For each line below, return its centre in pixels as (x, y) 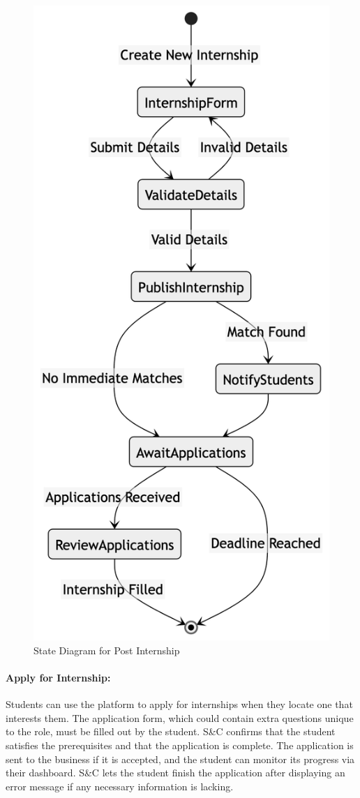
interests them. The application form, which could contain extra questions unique (180, 717)
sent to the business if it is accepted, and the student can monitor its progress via (180, 759)
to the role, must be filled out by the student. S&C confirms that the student (171, 731)
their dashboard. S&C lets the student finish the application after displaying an (175, 773)
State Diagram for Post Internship (107, 650)
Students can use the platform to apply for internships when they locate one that (179, 704)
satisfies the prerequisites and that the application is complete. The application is (180, 745)
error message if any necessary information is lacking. (120, 786)
